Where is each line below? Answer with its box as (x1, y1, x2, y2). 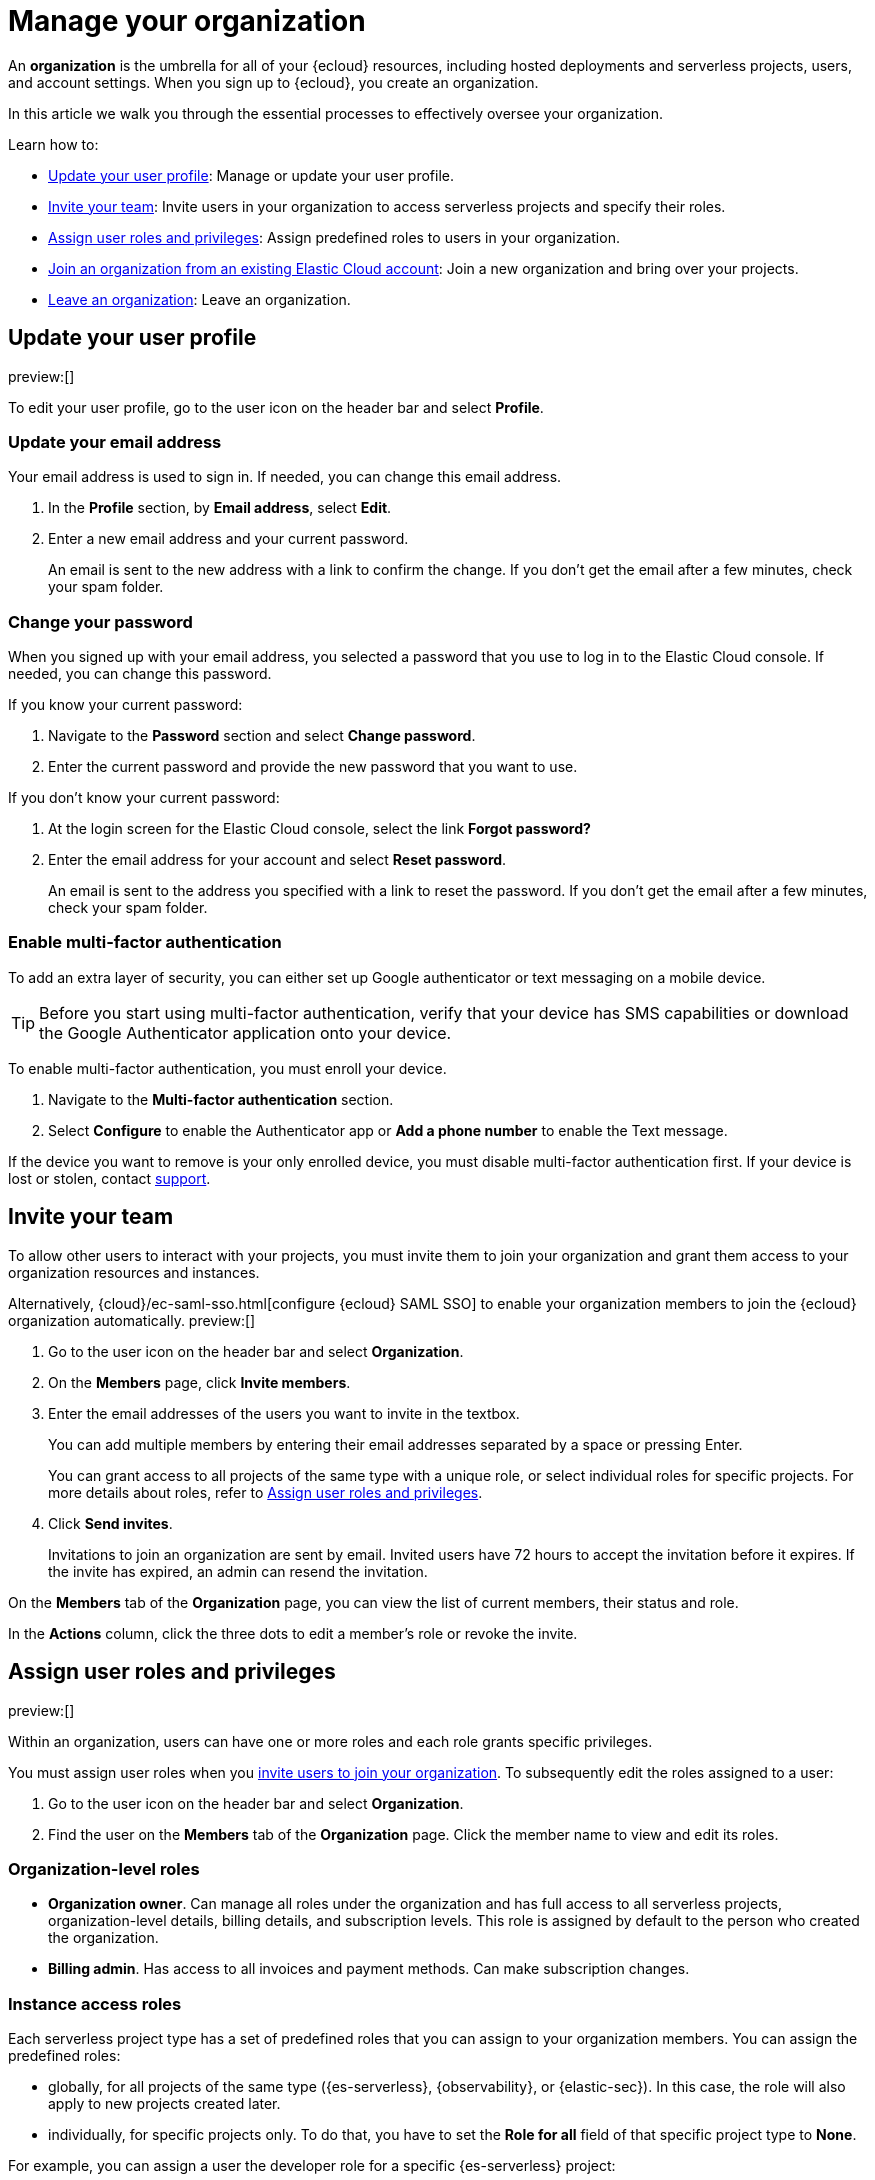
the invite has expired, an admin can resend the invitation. (48, 1562, 428, 1580)
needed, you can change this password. (8, 665, 272, 683)
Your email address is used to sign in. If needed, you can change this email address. (8, 468, 562, 486)
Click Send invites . (48, 1514, 173, 1532)
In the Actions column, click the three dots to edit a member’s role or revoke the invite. (8, 1624, 578, 1642)
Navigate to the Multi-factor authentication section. (48, 1090, 394, 1108)
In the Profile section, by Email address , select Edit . (48, 499, 392, 517)
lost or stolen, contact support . (8, 1169, 211, 1187)
